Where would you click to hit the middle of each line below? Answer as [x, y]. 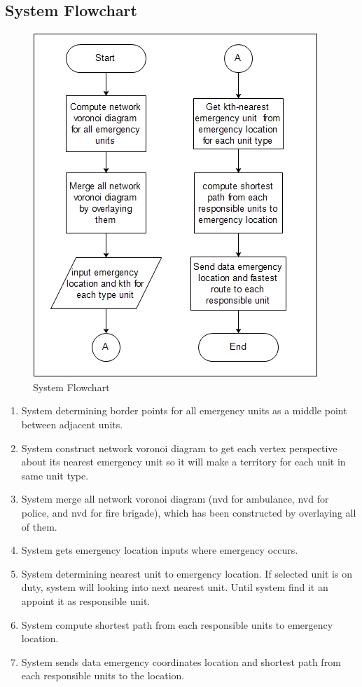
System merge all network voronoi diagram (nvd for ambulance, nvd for [175, 499]
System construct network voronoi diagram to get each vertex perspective [179, 448]
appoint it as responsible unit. [86, 600]
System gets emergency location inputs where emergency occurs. [160, 550]
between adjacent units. [72, 424]
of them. [39, 526]
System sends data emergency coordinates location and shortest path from [181, 661]
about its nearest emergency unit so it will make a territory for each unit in [183, 462]
